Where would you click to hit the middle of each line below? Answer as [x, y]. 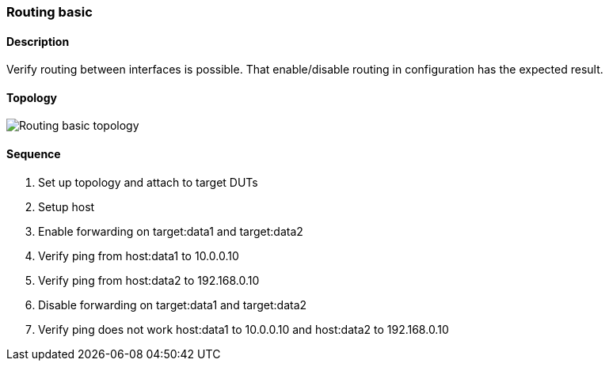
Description [38, 41]
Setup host [67, 206]
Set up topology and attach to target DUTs [148, 182]
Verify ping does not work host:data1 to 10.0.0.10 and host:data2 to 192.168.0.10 [244, 329]
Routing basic [49, 12]
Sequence [34, 154]
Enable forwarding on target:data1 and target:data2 [171, 231]
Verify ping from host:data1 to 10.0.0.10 [139, 255]
